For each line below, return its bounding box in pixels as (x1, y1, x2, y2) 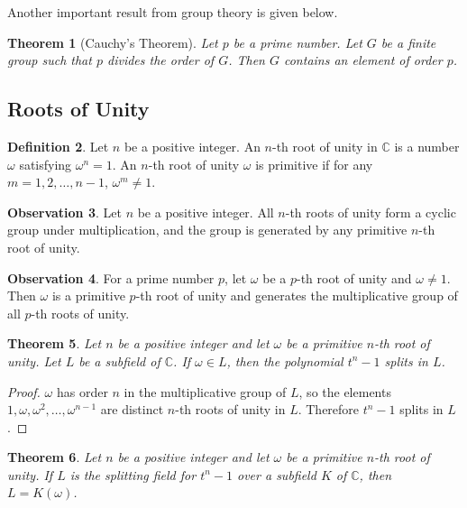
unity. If (7, 465, 53, 484)
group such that (7, 51, 92, 69)
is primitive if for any (255, 154, 373, 173)
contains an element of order (283, 51, 443, 69)
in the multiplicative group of (124, 382, 287, 401)
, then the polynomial (226, 351, 343, 370)
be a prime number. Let (233, 32, 362, 51)
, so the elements (298, 382, 391, 401)
